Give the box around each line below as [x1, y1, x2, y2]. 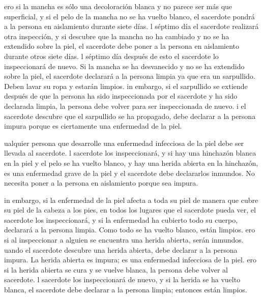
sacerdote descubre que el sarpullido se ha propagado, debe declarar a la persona [4, 110, 256, 121]
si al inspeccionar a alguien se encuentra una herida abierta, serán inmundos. [4, 234, 244, 245]
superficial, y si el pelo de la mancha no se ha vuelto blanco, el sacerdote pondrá [4, 11, 255, 21]
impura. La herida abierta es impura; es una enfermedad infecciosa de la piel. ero [4, 254, 257, 265]
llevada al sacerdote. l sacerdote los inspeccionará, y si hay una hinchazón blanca [4, 147, 256, 158]
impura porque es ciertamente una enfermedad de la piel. [4, 121, 182, 131]
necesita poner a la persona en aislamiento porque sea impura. [4, 177, 198, 188]
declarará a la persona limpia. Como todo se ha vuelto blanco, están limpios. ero [4, 224, 255, 235]
